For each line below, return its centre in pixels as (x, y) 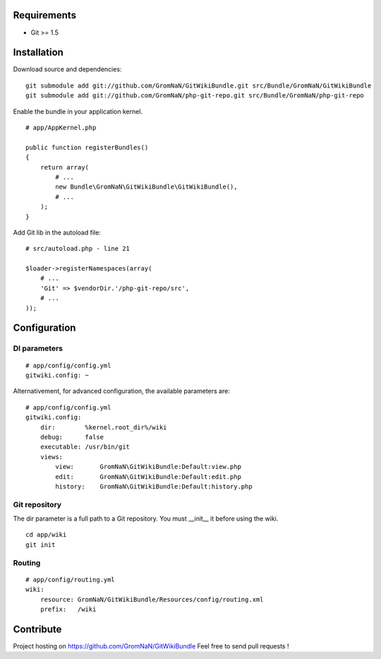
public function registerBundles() (87, 147)
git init (41, 545)
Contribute (37, 629)
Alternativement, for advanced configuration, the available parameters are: (122, 391)
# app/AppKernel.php (61, 127)
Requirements (45, 15)
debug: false (72, 437)
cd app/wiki (46, 535)
